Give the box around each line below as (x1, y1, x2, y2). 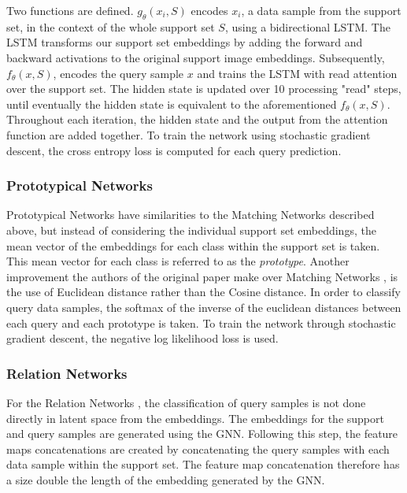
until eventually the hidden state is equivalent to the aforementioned (6, 95, 337, 112)
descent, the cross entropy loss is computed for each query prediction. (6, 142, 342, 158)
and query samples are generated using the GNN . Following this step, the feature (6, 425, 398, 442)
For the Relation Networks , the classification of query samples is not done (6, 394, 366, 410)
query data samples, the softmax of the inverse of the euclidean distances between (6, 298, 401, 315)
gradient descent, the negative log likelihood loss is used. (6, 330, 279, 347)
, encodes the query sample (53, 65, 184, 81)
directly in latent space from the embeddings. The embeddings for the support (6, 410, 384, 426)
